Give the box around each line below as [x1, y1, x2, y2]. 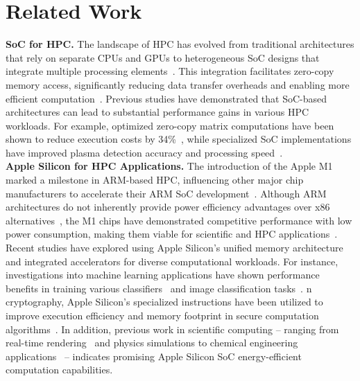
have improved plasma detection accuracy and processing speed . [6, 145, 283, 159]
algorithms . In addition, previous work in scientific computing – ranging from [6, 321, 339, 336]
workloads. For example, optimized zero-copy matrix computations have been [6, 118, 334, 132]
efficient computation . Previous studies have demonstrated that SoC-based [6, 91, 327, 105]
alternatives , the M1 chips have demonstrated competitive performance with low [6, 213, 352, 227]
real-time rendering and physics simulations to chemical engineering [6, 335, 298, 350]
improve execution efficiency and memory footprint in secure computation [6, 308, 319, 322]
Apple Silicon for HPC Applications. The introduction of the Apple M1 [6, 159, 333, 173]
